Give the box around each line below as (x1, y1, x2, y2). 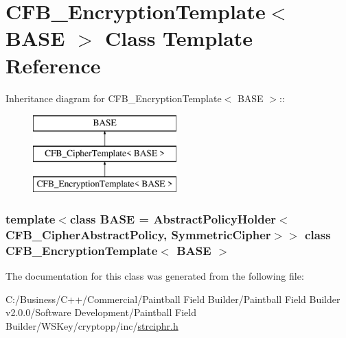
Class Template (105, 24, 253, 52)
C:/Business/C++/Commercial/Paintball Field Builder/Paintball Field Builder (5, 291, 341, 306)
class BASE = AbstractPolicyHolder (69, 210, 277, 227)
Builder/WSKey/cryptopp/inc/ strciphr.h (5, 318, 178, 333)
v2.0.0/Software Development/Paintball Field (5, 305, 196, 319)
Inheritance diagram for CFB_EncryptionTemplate (5, 90, 222, 105)
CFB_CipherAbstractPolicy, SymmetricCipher (5, 226, 271, 243)
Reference (5, 51, 101, 79)
